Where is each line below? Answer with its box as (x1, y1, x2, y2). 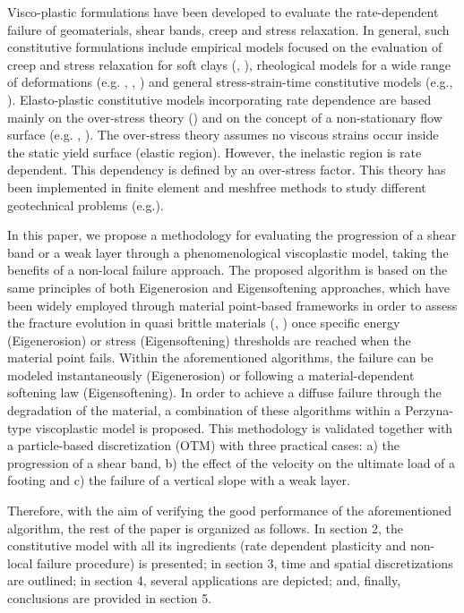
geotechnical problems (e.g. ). (7, 195, 164, 214)
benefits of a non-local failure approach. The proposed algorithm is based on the (7, 260, 448, 279)
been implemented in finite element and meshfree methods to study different (7, 177, 426, 196)
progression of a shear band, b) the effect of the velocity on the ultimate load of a (7, 453, 456, 472)
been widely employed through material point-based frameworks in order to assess (7, 295, 458, 314)
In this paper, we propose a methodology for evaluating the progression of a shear (7, 226, 457, 244)
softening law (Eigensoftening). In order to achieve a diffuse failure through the (7, 383, 442, 402)
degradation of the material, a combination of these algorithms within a (7, 401, 401, 420)
